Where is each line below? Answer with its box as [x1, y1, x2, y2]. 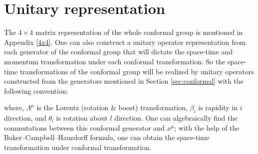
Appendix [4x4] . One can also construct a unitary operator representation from [4, 36, 246, 47]
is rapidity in [198, 102, 238, 113]
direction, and [4, 113, 46, 123]
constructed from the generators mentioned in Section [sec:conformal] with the [4, 76, 244, 86]
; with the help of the [174, 122, 240, 133]
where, [4, 102, 24, 113]
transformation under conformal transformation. [4, 142, 151, 152]
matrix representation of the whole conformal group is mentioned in [35, 27, 243, 37]
